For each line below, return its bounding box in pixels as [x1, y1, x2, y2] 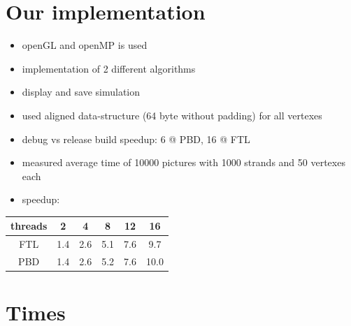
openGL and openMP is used [22, 38, 148, 52]
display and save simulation [22, 84, 141, 99]
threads [10, 218, 48, 233]
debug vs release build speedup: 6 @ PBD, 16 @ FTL [22, 131, 250, 146]
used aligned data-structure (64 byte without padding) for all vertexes [22, 108, 322, 122]
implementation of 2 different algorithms [22, 61, 196, 75]
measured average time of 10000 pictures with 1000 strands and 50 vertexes [22, 155, 345, 170]
